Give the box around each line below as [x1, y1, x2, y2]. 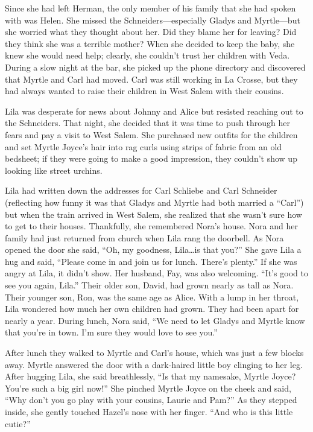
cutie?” [5, 417, 31, 430]
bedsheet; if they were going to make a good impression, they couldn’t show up [5, 152, 297, 165]
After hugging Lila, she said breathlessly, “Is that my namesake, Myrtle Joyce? [5, 370, 296, 383]
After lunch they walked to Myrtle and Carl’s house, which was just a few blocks [5, 346, 304, 359]
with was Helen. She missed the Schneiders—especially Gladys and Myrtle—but [5, 13, 300, 26]
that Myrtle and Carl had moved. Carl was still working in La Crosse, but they [5, 72, 298, 85]
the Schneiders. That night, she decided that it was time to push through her [5, 116, 290, 129]
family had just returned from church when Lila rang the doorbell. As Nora [5, 231, 284, 244]
